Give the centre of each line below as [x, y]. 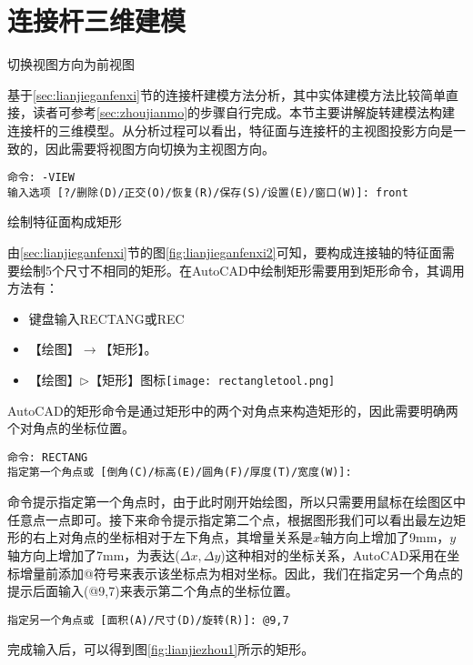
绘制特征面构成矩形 [65, 222]
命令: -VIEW [41, 178]
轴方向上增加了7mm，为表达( [94, 554]
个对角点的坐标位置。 [71, 428]
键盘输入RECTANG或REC [106, 318]
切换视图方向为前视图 [71, 64]
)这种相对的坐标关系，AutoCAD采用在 [334, 554]
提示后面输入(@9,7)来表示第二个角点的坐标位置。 [153, 591]
